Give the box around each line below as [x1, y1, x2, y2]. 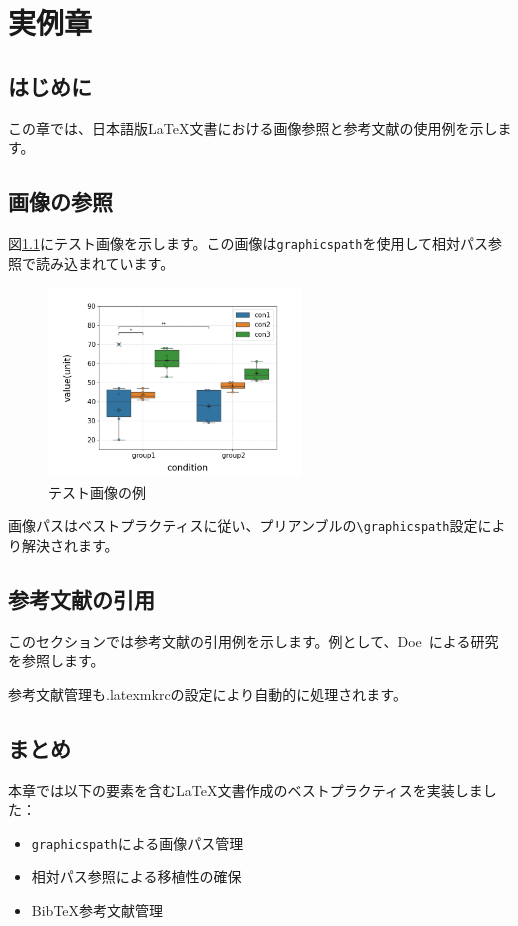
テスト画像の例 [48, 481, 146, 502]
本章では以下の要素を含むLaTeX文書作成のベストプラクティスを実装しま [8, 779, 483, 800]
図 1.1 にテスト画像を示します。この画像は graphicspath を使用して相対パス [8, 232, 489, 253]
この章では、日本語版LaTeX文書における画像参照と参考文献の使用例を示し [8, 117, 498, 138]
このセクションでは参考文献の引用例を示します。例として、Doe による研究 [8, 630, 499, 651]
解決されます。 [21, 534, 119, 555]
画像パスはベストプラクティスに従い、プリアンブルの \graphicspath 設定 [8, 515, 478, 536]
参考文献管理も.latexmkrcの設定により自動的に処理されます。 [8, 683, 407, 704]
